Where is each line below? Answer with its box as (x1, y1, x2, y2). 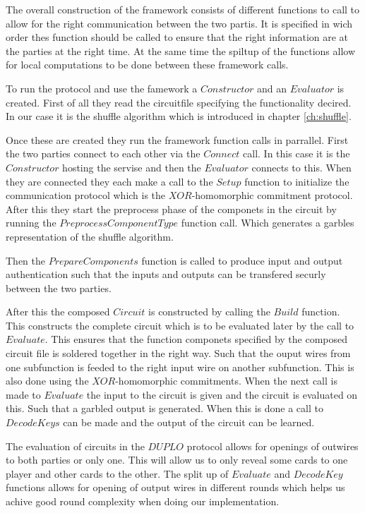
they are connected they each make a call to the (6, 174, 213, 188)
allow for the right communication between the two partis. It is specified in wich (6, 16, 353, 30)
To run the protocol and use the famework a (6, 80, 198, 95)
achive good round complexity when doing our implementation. (6, 494, 280, 508)
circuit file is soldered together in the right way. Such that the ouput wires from (6, 346, 351, 361)
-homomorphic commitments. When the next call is (115, 373, 337, 388)
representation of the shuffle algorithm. (6, 229, 174, 243)
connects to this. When (251, 159, 352, 174)
